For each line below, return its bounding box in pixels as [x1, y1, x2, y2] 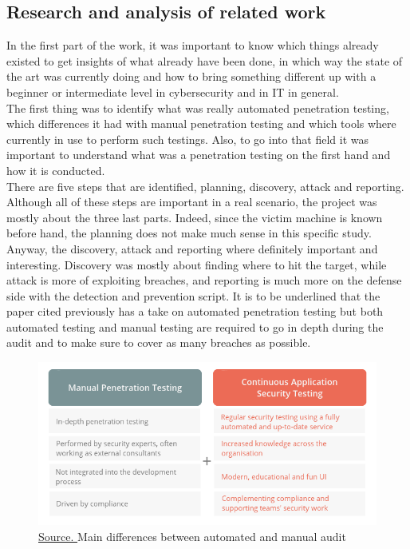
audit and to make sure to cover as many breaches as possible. [6, 334, 311, 351]
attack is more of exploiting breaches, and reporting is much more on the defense [6, 272, 402, 288]
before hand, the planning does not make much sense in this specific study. [6, 225, 372, 241]
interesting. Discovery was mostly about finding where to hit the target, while [6, 256, 387, 273]
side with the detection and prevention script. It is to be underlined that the [6, 287, 380, 304]
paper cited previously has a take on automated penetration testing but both [6, 303, 384, 320]
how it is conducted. [6, 161, 105, 178]
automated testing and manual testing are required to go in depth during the [6, 318, 384, 335]
